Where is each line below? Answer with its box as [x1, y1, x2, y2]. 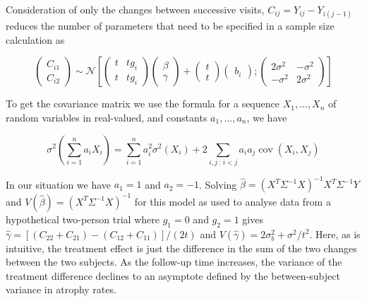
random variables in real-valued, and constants [6, 110, 207, 124]
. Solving [199, 177, 237, 191]
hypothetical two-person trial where [6, 211, 160, 226]
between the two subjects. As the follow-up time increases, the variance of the [6, 254, 342, 269]
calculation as [6, 32, 65, 47]
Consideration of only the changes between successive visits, [6, 2, 265, 16]
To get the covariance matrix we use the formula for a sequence [6, 96, 279, 111]
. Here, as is [309, 226, 361, 241]
